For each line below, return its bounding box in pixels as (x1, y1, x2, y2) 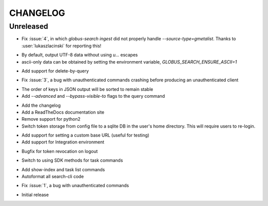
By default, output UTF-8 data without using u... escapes (21, 52, 138, 58)
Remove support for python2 (21, 116, 81, 122)
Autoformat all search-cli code (21, 174, 84, 180)
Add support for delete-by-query (21, 68, 89, 74)
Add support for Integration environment (21, 139, 104, 145)
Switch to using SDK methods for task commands (21, 157, 124, 163)
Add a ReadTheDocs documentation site (21, 109, 104, 115)
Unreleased (9, 22, 48, 31)
